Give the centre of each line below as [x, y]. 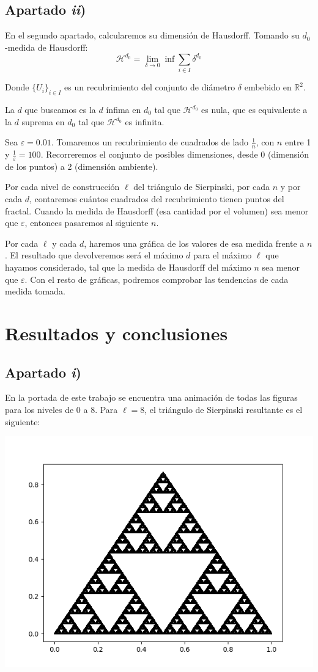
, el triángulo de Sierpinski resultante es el [224, 409]
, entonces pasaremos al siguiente [87, 223]
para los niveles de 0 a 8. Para [61, 409]
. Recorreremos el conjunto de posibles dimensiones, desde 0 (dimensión [175, 154]
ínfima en [124, 110]
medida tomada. [35, 291]
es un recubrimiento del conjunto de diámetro [150, 87]
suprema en [43, 121]
